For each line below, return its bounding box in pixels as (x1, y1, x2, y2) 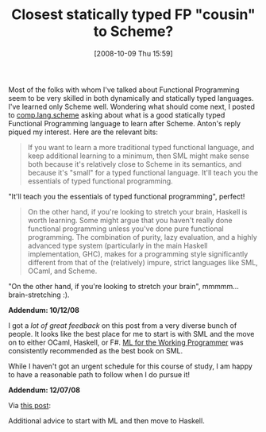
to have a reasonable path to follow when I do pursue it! (8, 369, 191, 379)
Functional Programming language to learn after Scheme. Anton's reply (8, 118, 241, 128)
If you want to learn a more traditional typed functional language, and (27, 142, 255, 152)
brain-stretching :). (8, 290, 70, 299)
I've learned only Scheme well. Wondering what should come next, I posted (8, 102, 256, 111)
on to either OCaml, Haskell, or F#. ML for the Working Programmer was (8, 337, 244, 347)
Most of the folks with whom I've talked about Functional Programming (8, 85, 240, 94)
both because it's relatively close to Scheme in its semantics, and (27, 159, 242, 168)
